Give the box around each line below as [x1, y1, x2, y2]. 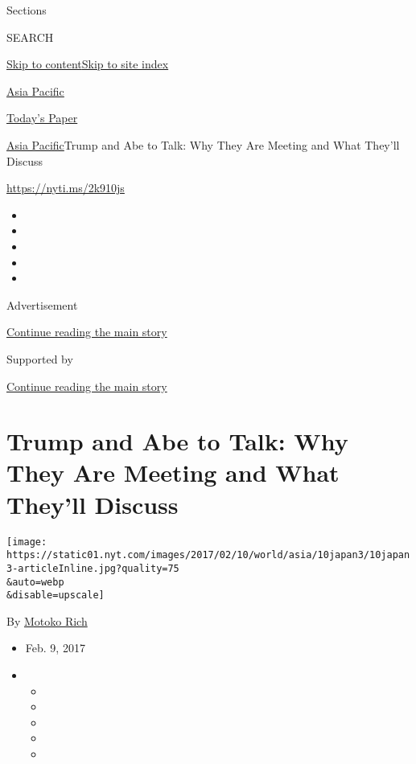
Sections [6, 2, 47, 18]
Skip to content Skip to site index [6, 55, 169, 72]
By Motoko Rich [6, 612, 88, 629]
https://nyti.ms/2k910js [6, 179, 125, 196]
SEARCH [6, 28, 54, 45]
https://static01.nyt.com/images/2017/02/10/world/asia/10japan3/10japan [6, 549, 410, 561]
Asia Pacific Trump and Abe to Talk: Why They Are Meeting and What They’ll [6, 136, 400, 153]
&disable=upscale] [6, 589, 105, 602]
